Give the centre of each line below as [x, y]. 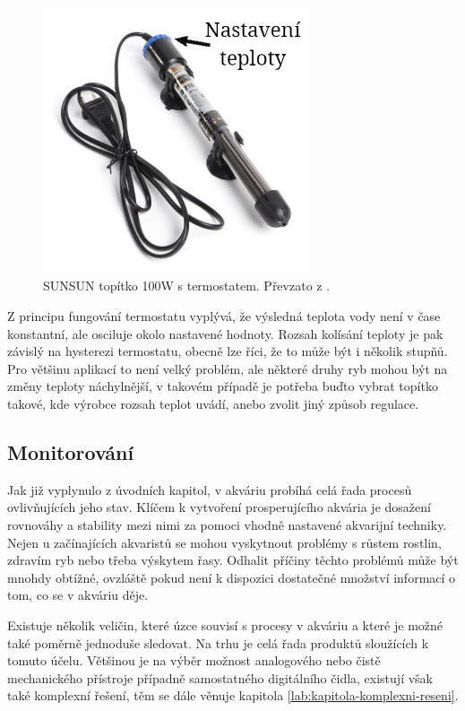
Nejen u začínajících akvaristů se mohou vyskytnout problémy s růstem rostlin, [224, 542]
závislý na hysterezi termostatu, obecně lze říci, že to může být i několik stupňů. [228, 351]
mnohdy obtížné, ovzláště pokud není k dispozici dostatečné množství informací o [232, 577]
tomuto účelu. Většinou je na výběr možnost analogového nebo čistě [194, 660]
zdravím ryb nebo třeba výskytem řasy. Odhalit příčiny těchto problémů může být [233, 560]
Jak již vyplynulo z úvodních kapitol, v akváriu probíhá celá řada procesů [210, 489]
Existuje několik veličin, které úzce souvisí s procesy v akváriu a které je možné [225, 624]
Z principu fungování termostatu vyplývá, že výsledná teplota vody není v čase [224, 315]
